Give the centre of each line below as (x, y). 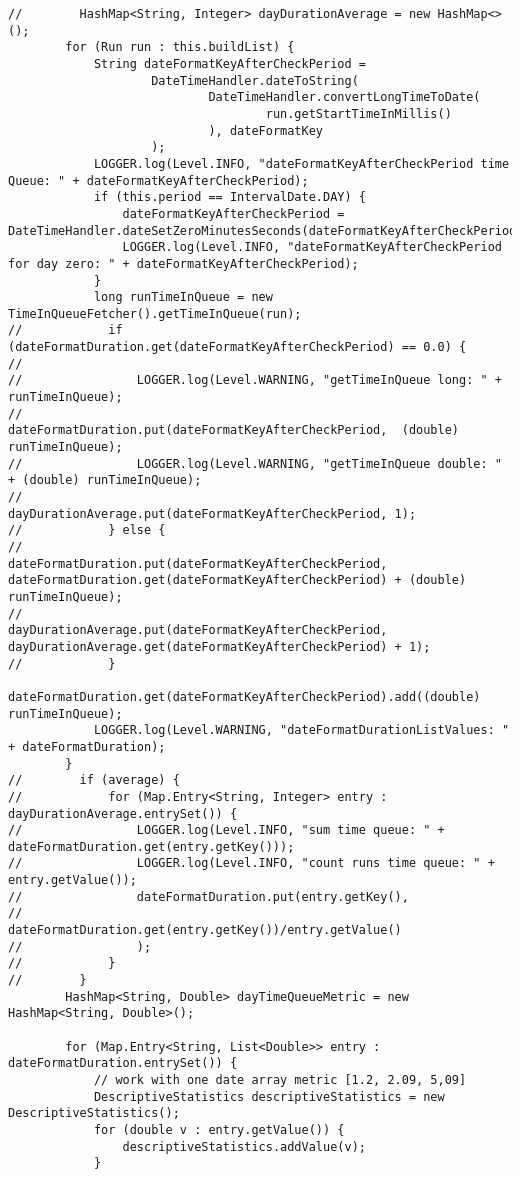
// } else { (87, 530)
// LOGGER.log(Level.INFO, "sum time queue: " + (226, 830)
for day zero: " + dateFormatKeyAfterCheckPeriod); (183, 263)
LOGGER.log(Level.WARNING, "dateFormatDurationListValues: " (301, 730)
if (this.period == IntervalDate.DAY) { (229, 197)
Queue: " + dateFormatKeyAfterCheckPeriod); (158, 180)
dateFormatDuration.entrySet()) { (123, 1063)
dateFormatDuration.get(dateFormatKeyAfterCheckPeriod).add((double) (244, 696)
